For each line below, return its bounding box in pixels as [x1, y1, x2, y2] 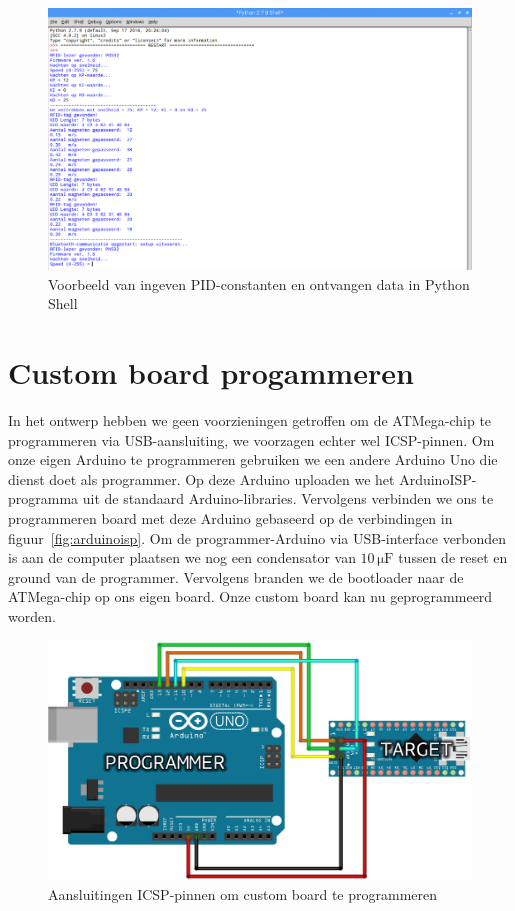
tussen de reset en [398, 547, 508, 568]
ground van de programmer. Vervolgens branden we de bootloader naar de [8, 566, 464, 587]
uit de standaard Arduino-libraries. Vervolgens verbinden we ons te [82, 488, 494, 509]
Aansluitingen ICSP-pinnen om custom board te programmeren [48, 883, 438, 904]
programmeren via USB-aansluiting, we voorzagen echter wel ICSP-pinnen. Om [8, 429, 495, 450]
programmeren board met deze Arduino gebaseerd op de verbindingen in [8, 508, 453, 529]
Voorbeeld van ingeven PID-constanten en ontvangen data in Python [48, 273, 470, 294]
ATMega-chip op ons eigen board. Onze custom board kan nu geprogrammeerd [8, 586, 493, 607]
